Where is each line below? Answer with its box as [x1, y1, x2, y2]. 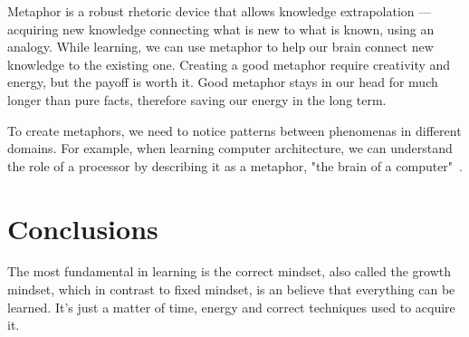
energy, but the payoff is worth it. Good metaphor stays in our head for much [7, 72, 438, 91]
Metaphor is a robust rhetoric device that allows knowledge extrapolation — [7, 2, 432, 20]
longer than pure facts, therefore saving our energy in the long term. [7, 90, 387, 109]
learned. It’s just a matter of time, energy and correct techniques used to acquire [7, 297, 455, 316]
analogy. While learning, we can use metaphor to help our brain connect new [7, 37, 434, 56]
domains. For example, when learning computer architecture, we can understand [7, 139, 453, 158]
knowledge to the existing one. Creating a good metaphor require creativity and [7, 54, 451, 73]
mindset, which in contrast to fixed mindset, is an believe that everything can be [7, 280, 455, 299]
